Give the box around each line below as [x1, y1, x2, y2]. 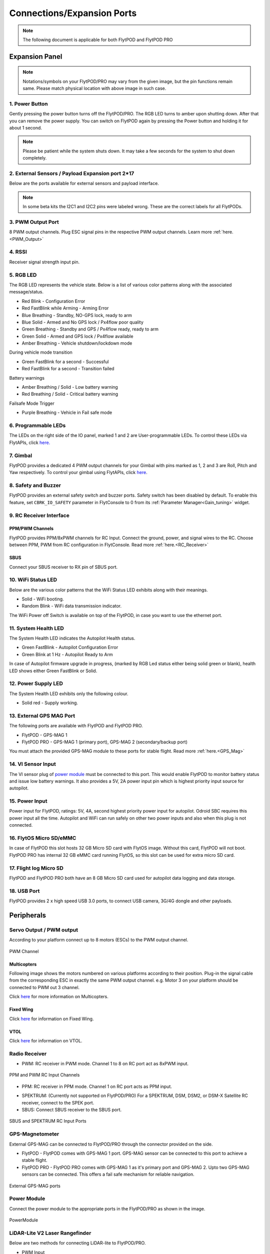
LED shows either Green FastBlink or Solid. [9, 668, 97, 674]
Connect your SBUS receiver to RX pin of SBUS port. [9, 564, 118, 570]
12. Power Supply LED [9, 680, 63, 687]
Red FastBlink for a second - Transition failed [21, 366, 114, 372]
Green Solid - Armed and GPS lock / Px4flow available [21, 333, 133, 339]
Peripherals [9, 911, 46, 919]
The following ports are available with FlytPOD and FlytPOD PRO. [9, 723, 143, 729]
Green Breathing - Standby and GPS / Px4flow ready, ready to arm [21, 326, 159, 332]
